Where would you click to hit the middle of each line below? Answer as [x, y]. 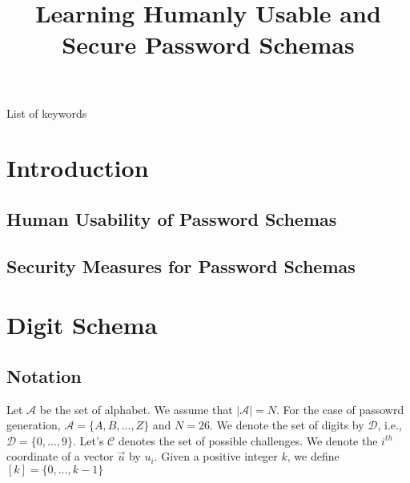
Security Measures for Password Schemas [181, 266]
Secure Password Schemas [208, 44]
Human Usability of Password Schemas [172, 218]
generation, [34, 425]
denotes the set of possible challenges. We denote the [248, 440]
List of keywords [47, 113]
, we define [313, 456]
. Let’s [88, 440]
